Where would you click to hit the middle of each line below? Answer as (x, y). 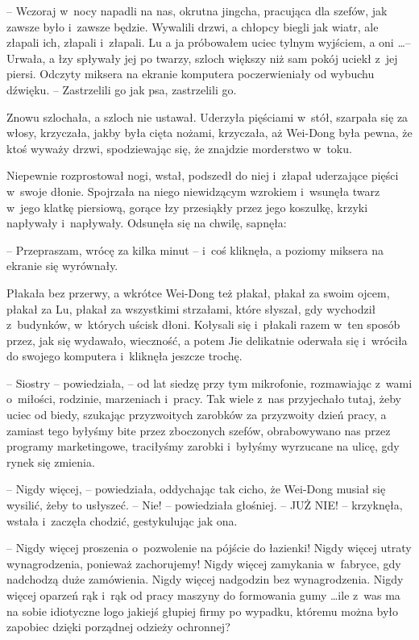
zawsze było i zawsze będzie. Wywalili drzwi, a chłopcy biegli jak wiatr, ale (193, 26)
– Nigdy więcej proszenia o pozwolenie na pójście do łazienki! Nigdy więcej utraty (209, 548)
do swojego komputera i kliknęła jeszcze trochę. (124, 356)
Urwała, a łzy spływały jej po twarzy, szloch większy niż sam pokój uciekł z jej (202, 58)
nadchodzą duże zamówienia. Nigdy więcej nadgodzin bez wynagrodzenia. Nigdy (205, 579)
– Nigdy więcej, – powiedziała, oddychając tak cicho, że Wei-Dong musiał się (196, 489)
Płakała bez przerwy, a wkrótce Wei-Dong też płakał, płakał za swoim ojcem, (198, 292)
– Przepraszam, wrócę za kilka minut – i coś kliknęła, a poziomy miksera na (195, 249)
